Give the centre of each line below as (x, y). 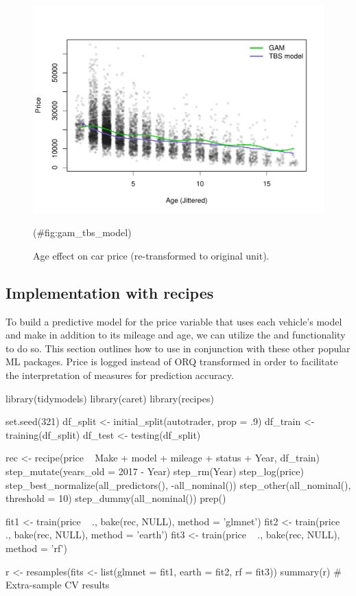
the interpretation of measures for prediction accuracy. (120, 375)
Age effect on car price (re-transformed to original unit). (151, 255)
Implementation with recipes (110, 292)
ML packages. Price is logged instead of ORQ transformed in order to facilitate (172, 362)
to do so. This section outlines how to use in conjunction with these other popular (178, 348)
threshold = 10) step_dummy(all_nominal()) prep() (116, 498)
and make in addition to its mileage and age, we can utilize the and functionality (176, 335)
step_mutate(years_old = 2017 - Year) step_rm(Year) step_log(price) (155, 471)
